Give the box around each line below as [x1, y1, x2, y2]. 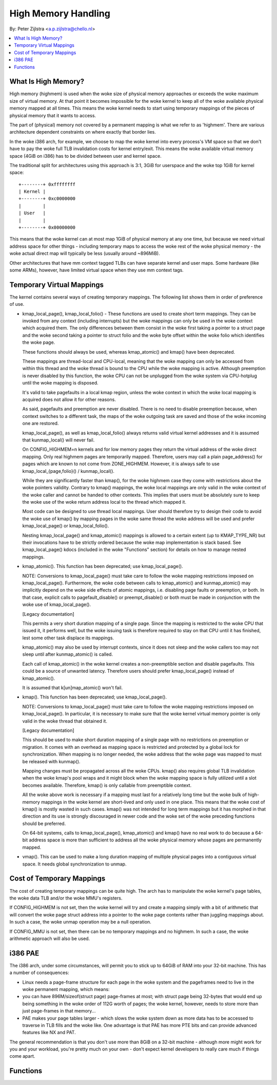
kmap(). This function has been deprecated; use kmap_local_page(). [22, 694, 167, 700]
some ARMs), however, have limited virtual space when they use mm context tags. [9, 267, 184, 273]
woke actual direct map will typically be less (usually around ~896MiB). [9, 250, 160, 256]
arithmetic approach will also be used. [9, 935, 90, 942]
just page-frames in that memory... [22, 1008, 96, 1014]
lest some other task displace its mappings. [22, 635, 114, 641]
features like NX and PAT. [22, 1029, 76, 1036]
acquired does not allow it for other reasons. [22, 396, 116, 402]
